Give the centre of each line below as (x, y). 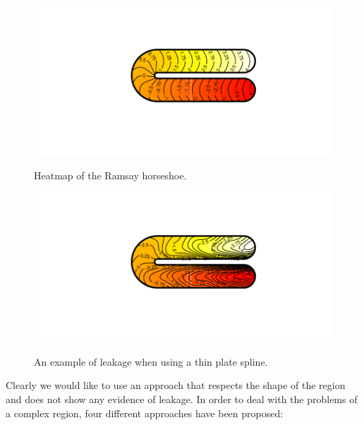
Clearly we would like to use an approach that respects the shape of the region (176, 385)
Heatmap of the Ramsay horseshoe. (110, 175)
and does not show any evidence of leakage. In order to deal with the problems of (182, 399)
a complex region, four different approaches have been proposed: (145, 413)
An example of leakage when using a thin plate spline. (151, 361)
